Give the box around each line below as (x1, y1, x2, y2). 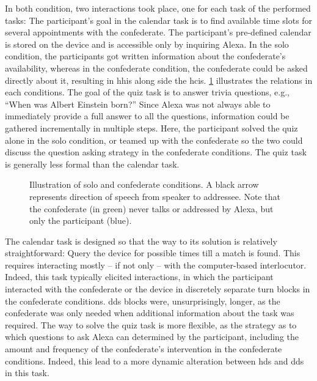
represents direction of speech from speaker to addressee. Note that (29, 190, 280, 202)
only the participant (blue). (29, 214, 132, 227)
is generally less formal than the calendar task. (5, 157, 180, 170)
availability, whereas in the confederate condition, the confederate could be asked (5, 61, 308, 74)
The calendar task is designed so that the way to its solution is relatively (5, 234, 277, 247)
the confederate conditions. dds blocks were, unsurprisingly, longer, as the (5, 294, 280, 307)
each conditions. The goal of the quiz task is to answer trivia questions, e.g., (5, 86, 290, 98)
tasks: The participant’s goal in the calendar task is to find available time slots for (5, 13, 313, 26)
